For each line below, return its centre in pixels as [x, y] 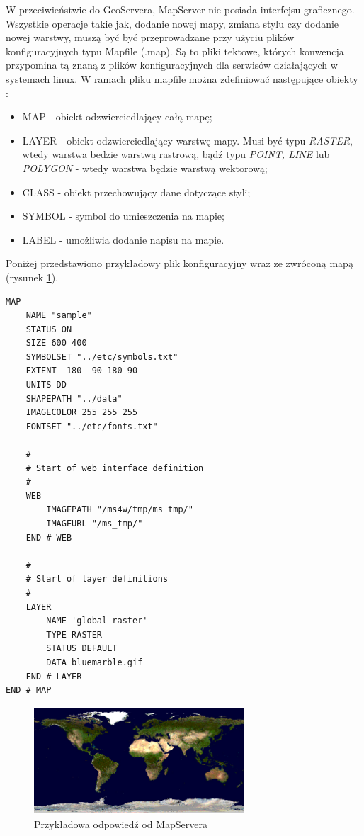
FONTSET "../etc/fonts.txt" [92, 426]
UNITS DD [46, 385]
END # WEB [49, 537]
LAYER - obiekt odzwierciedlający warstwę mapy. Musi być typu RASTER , [187, 140]
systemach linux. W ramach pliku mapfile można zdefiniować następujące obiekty [182, 78]
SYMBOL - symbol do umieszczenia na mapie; [123, 216]
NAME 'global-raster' [97, 621]
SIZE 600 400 [56, 343]
